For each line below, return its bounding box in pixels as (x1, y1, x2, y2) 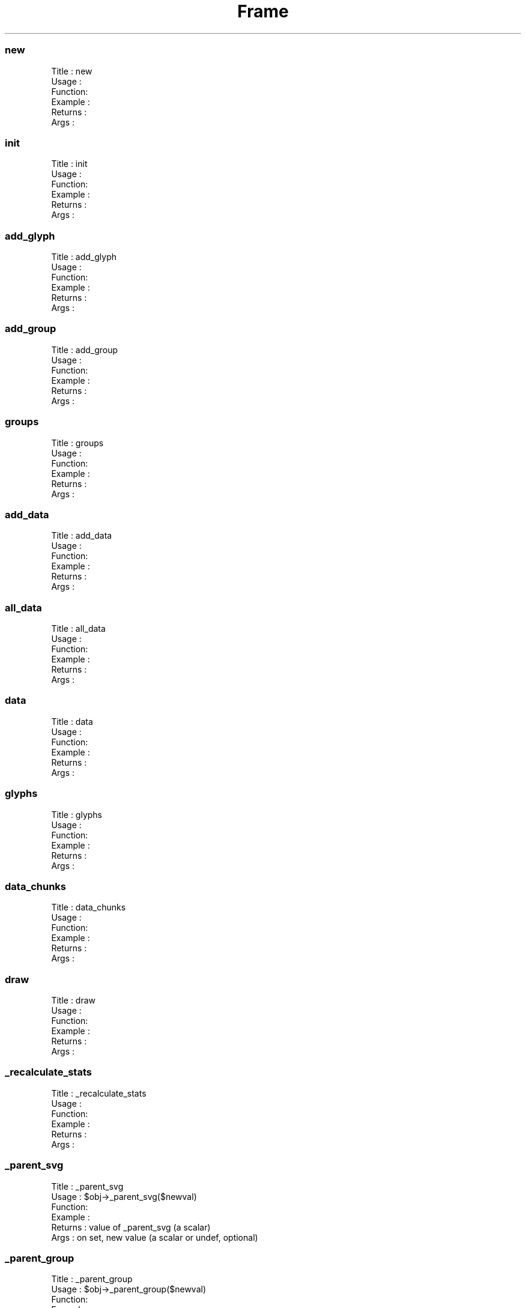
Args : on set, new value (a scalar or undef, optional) (51, 1232, 258, 1243)
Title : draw (51, 995, 96, 1005)
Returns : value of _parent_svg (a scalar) (51, 1222, 211, 1232)
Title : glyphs (51, 809, 103, 820)
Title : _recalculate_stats (51, 1088, 147, 1098)
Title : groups (51, 437, 104, 448)
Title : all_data (51, 623, 106, 634)
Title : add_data (51, 530, 112, 541)
